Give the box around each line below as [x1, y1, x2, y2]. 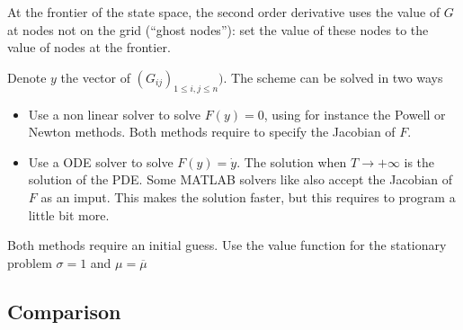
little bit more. [28, 205, 110, 224]
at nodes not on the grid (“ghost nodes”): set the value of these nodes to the [7, 20, 429, 39]
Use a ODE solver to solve [28, 152, 174, 171]
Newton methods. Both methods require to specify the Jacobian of [28, 122, 396, 141]
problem [7, 253, 52, 272]
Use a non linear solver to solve [28, 104, 201, 123]
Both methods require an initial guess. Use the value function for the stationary [7, 236, 447, 254]
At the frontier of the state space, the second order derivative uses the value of [7, 3, 441, 21]
